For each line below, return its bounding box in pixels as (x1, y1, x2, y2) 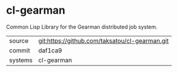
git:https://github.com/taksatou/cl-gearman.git (38, 36, 169, 45)
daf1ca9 (38, 46, 62, 54)
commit (9, 46, 30, 54)
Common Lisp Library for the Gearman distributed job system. (6, 23, 158, 30)
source (9, 36, 28, 45)
